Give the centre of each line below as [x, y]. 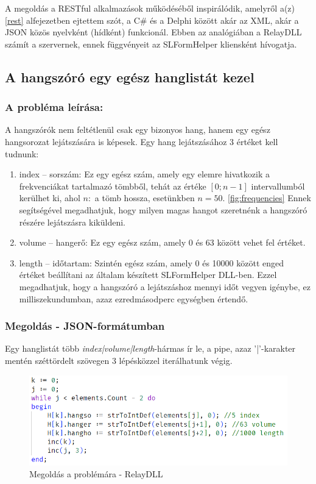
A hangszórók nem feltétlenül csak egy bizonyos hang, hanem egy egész [138, 130]
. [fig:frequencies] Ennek [267, 198]
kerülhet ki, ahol [50, 198]
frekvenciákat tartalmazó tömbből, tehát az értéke [113, 186]
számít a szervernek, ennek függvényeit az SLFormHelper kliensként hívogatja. [151, 44]
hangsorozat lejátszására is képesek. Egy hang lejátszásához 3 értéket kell [142, 141]
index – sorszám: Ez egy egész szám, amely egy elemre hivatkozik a [144, 174]
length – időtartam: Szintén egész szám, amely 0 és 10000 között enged [151, 262]
